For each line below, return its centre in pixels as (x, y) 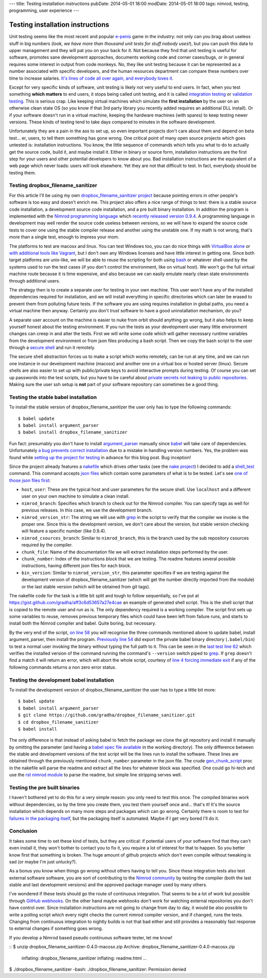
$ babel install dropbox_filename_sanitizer (73, 432)
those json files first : (30, 480)
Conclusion (23, 831)
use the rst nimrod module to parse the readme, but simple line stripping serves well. (96, 775)
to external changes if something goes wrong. (56, 928)
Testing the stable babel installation (53, 397)
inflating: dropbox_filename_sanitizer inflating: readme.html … (84, 958)
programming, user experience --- (44, 10)
